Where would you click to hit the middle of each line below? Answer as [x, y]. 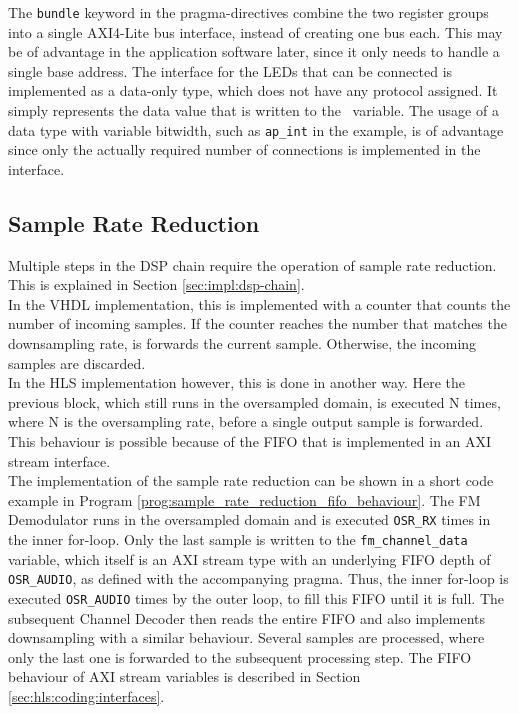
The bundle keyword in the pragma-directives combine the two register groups [248, 12]
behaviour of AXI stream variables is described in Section [184, 676]
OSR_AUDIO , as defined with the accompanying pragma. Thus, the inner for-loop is [258, 578]
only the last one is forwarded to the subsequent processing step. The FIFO [240, 656]
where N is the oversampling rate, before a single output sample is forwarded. [246, 421]
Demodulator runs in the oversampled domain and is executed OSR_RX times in [249, 519]
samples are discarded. [77, 362]
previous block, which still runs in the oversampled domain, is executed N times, [254, 401]
